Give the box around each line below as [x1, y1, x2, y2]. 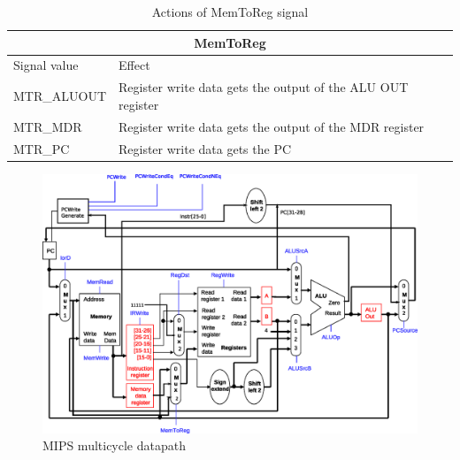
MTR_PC [13, 139, 70, 157]
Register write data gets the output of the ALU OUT [119, 78, 409, 96]
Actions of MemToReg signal [151, 3, 309, 20]
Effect [119, 56, 150, 74]
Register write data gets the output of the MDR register [119, 117, 425, 135]
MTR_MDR [13, 117, 82, 135]
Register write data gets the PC [119, 139, 292, 157]
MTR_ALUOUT [13, 87, 106, 105]
